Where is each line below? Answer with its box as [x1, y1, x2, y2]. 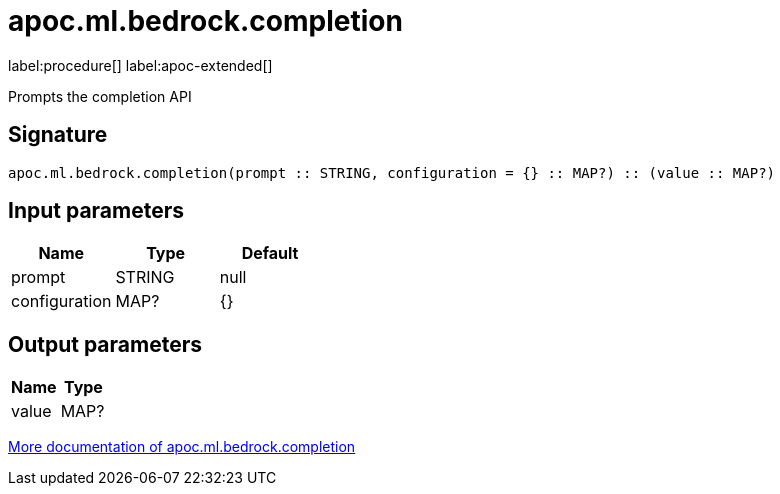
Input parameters [8, 198, 185, 224]
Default [241, 243, 299, 264]
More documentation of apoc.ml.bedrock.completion [8, 438, 356, 456]
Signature [8, 122, 108, 148]
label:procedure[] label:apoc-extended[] [8, 56, 273, 74]
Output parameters [8, 331, 202, 357]
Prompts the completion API [8, 87, 192, 105]
